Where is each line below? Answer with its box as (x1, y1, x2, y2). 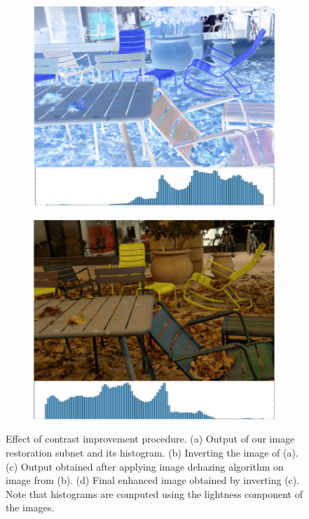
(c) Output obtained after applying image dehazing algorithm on (6, 459, 284, 473)
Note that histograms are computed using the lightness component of (6, 486, 303, 501)
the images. (6, 500, 55, 515)
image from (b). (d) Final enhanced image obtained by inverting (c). (6, 473, 300, 487)
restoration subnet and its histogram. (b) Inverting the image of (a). (6, 445, 298, 460)
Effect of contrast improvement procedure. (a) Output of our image (6, 431, 295, 446)
